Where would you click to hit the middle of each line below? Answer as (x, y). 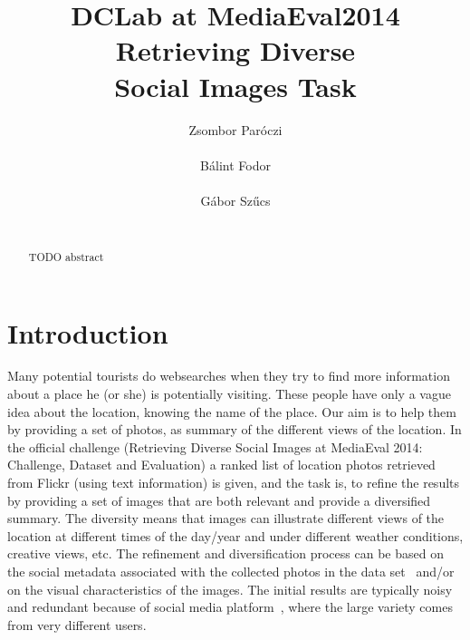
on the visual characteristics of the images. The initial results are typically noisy (230, 589)
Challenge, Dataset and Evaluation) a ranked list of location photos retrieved (221, 465)
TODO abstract (66, 256)
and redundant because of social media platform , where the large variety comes (230, 607)
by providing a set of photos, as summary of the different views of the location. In (235, 429)
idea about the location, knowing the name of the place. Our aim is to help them (232, 411)
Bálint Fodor (235, 165)
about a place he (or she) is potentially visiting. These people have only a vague (229, 394)
